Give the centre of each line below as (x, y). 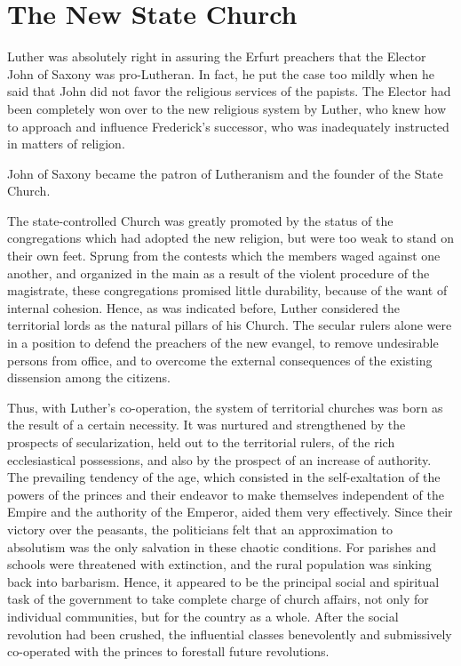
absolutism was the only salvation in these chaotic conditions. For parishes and (222, 546)
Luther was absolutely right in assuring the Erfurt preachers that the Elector (217, 56)
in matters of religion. (66, 144)
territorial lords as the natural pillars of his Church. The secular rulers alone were (230, 325)
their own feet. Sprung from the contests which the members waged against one (224, 256)
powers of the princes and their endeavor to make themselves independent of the (226, 494)
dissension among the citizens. (89, 377)
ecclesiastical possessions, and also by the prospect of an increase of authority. (219, 459)
